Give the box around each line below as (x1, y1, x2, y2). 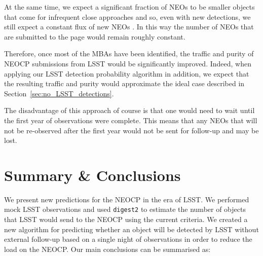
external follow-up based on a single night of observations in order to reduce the (4, 234, 252, 244)
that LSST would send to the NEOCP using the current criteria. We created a (4, 214, 248, 225)
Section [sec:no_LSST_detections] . (4, 88, 114, 98)
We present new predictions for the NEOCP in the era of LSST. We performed (4, 194, 249, 204)
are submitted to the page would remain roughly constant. (4, 31, 185, 42)
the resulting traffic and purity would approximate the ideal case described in (4, 78, 245, 89)
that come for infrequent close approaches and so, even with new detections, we (4, 11, 251, 22)
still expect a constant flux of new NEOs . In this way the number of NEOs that (4, 21, 254, 32)
